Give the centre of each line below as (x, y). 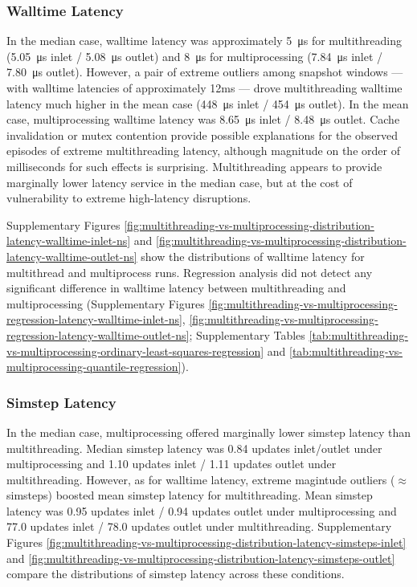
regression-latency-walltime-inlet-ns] (94, 319)
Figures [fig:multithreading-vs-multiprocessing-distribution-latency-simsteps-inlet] (206, 542)
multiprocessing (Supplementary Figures (106, 303)
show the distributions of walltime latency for (253, 256)
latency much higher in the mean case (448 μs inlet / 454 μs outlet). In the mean (208, 103)
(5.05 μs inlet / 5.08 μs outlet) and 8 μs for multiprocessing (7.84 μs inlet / (195, 56)
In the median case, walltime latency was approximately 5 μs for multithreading (204, 41)
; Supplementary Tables (247, 334)
